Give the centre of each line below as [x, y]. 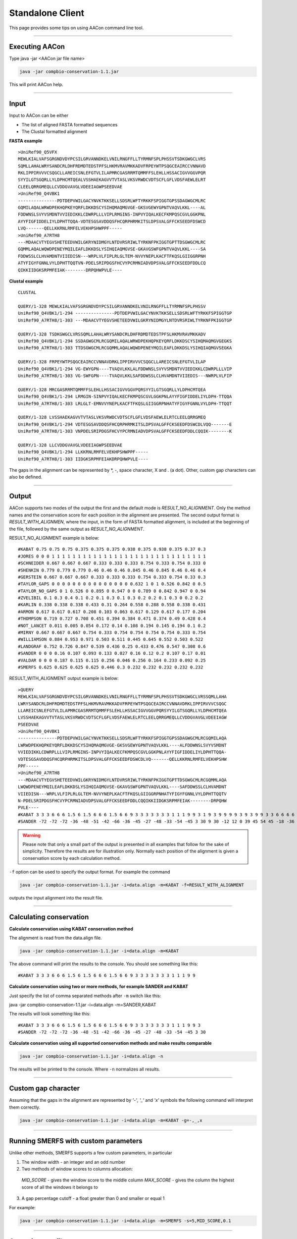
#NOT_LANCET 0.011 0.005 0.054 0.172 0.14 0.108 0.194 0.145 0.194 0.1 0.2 [112, 625]
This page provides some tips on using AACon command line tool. [76, 28]
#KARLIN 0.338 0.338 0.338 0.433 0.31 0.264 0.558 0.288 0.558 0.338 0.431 [112, 605]
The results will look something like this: [50, 1014]
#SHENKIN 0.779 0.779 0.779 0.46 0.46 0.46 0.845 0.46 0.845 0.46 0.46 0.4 [112, 570]
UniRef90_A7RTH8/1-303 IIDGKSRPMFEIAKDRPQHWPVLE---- [83, 459]
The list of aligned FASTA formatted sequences [70, 124]
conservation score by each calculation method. [72, 858]
